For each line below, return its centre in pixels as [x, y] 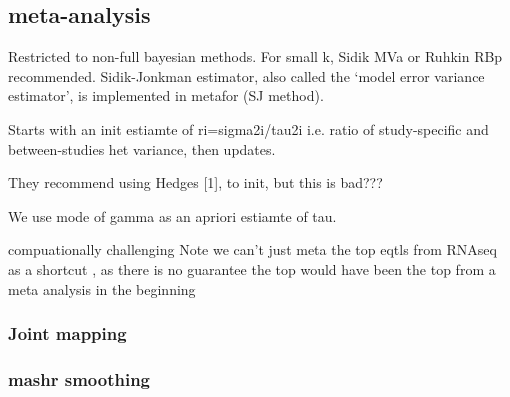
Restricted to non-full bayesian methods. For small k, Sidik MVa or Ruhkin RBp [255, 56]
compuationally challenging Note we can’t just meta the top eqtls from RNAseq [252, 249]
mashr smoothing [79, 378]
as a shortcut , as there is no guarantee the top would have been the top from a [252, 268]
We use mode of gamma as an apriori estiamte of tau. [172, 215]
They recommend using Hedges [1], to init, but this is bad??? [195, 182]
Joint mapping [67, 333]
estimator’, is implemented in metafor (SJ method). [166, 95]
